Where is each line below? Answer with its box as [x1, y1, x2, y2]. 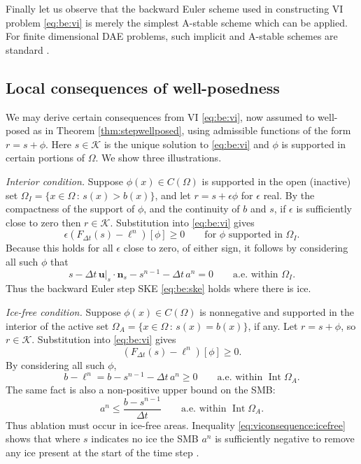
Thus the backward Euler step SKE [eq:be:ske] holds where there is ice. [6, 281, 311, 296]
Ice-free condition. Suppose [6, 304, 121, 319]
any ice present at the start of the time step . [6, 444, 199, 459]
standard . [6, 42, 50, 57]
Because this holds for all [6, 240, 113, 255]
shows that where [6, 431, 80, 446]
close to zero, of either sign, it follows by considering [123, 240, 348, 255]
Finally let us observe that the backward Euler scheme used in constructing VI [6, 1, 344, 15]
